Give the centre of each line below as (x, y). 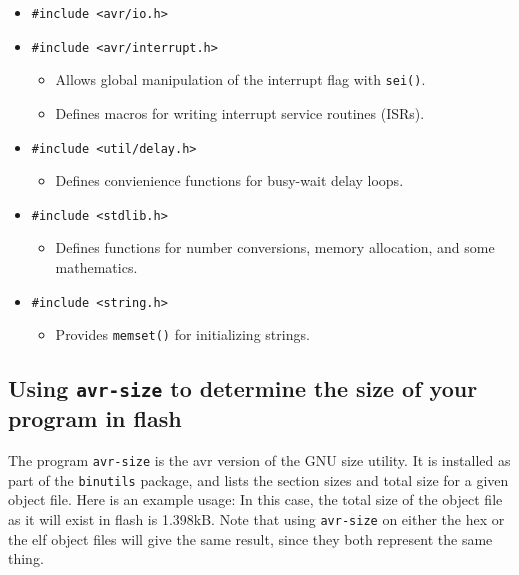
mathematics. (96, 267)
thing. (26, 558)
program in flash (95, 418)
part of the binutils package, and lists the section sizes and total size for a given (258, 479)
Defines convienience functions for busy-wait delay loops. (229, 180)
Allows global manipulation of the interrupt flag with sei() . (240, 79)
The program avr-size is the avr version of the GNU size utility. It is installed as (259, 460)
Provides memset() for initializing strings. (182, 334)
